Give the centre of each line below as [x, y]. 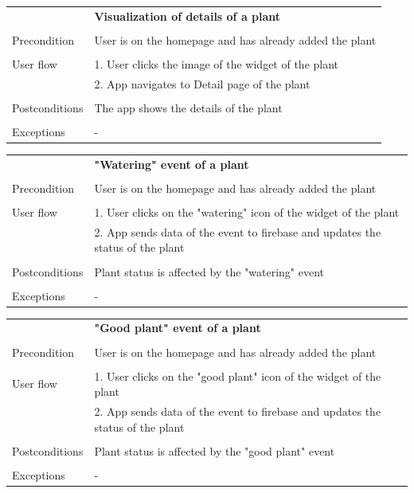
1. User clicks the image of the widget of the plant [217, 63]
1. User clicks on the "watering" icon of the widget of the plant [247, 212]
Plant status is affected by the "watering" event [209, 271]
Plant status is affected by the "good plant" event [215, 450]
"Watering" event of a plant [172, 164]
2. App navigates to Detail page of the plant [202, 83]
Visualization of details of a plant [187, 16]
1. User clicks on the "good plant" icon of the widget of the [238, 376]
